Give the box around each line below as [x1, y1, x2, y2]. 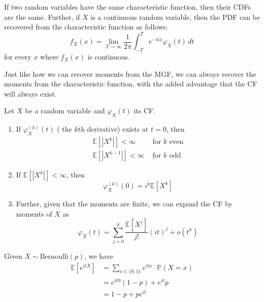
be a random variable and [25, 105, 105, 116]
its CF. [134, 105, 156, 116]
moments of [16, 208, 52, 219]
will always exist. [4, 88, 57, 99]
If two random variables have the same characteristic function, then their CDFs [4, 2, 251, 12]
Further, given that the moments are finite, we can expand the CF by [16, 198, 233, 209]
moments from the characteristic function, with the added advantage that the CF [4, 78, 257, 89]
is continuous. [87, 51, 130, 62]
